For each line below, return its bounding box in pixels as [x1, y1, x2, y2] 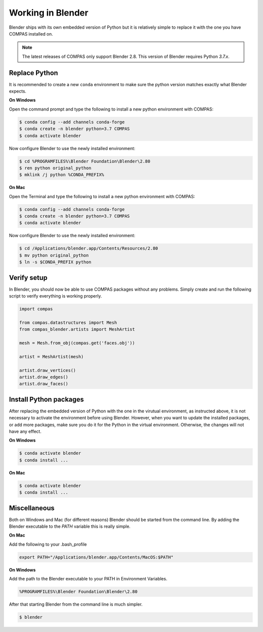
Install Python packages [9, 395, 84, 404]
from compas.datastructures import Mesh [19, 319, 117, 325]
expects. [9, 88, 27, 94]
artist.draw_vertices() [19, 368, 76, 373]
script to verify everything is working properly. [9, 293, 102, 299]
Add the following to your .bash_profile [9, 541, 87, 547]
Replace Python [9, 69, 58, 77]
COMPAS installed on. [9, 31, 53, 37]
